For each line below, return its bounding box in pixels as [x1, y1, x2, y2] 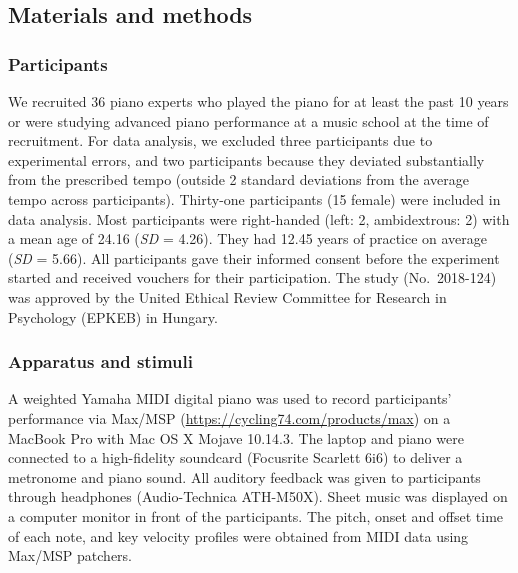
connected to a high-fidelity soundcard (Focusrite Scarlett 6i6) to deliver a [8, 447, 463, 468]
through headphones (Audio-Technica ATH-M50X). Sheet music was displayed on [8, 486, 508, 507]
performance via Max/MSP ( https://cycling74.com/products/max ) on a [8, 407, 451, 428]
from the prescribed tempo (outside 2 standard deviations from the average [8, 169, 469, 190]
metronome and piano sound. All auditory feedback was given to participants [8, 466, 481, 487]
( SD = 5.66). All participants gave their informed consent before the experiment [8, 247, 500, 268]
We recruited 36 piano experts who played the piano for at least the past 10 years [8, 91, 509, 111]
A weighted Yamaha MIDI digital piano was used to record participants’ [8, 388, 452, 409]
